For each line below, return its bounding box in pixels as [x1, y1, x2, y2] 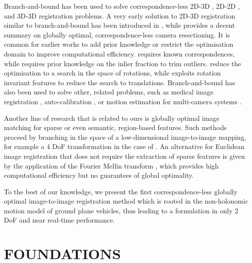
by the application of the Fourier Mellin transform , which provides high [4, 160, 219, 170]
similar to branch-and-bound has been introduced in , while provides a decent [4, 20, 235, 30]
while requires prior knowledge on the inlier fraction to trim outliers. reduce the [4, 58, 241, 68]
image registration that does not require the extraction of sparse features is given [4, 150, 245, 161]
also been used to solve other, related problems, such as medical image [4, 87, 214, 97]
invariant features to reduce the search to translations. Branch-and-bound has [4, 77, 235, 87]
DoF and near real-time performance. [4, 215, 115, 225]
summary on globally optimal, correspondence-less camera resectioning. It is [4, 29, 230, 39]
